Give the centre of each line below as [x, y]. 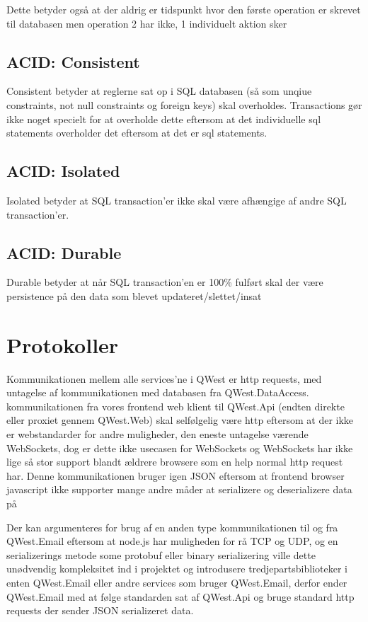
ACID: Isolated [63, 171]
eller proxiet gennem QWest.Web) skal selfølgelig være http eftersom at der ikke [180, 420]
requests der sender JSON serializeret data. [100, 610]
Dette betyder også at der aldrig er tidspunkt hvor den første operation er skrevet [184, 9]
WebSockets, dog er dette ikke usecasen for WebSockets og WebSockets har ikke [180, 448]
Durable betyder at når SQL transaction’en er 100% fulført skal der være [165, 282]
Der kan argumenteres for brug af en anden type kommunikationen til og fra [172, 527]
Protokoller [63, 344]
